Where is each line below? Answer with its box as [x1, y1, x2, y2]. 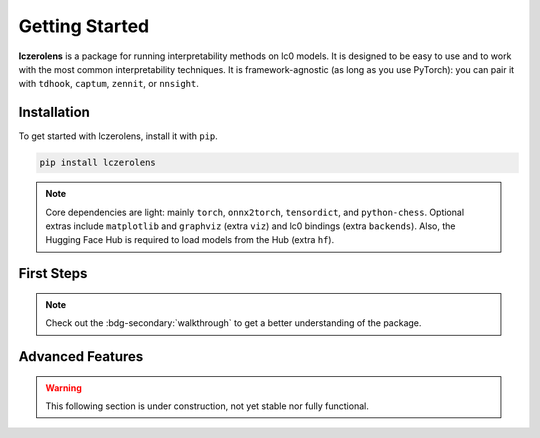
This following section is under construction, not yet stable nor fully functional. [45, 400, 369, 412]
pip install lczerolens [39, 157, 157, 169]
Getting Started [18, 15, 150, 37]
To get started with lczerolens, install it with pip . [18, 130, 219, 142]
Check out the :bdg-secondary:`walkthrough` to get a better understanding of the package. [45, 317, 422, 329]
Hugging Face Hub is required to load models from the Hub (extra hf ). [45, 234, 335, 246]
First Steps [18, 265, 88, 282]
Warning [45, 381, 82, 394]
